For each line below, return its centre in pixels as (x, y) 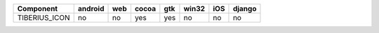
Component (38, 9)
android (91, 9)
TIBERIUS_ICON (44, 18)
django (245, 9)
